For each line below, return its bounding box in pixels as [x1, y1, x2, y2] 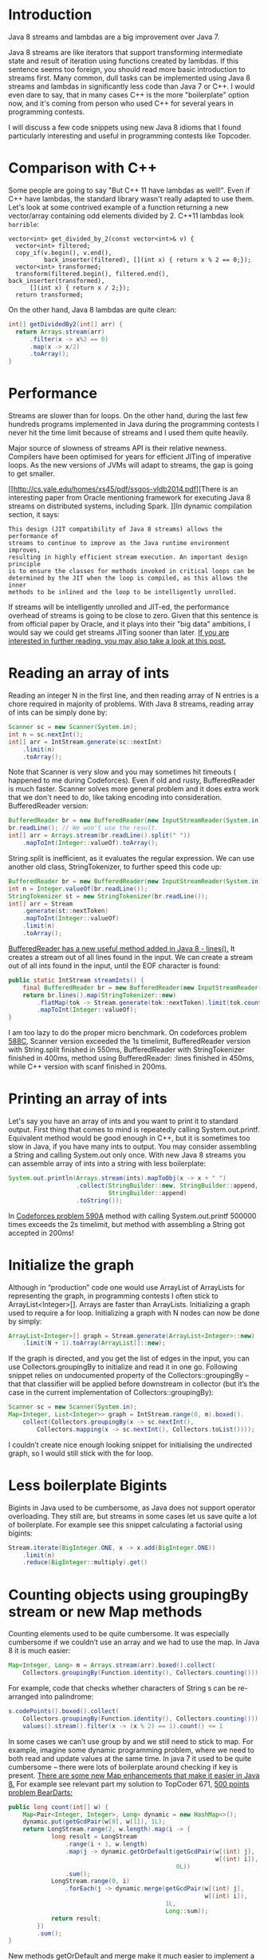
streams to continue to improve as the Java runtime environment [8, 540, 230, 548]
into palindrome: [40, 1692, 94, 1701]
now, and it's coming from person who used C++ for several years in [8, 98, 234, 108]
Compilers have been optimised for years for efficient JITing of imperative [8, 452, 251, 461]
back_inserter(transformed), [8, 277, 105, 285]
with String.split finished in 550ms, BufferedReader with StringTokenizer [8, 1045, 245, 1054]
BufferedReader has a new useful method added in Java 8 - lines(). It [8, 943, 235, 953]
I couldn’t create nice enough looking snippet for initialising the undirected [8, 1440, 253, 1449]
